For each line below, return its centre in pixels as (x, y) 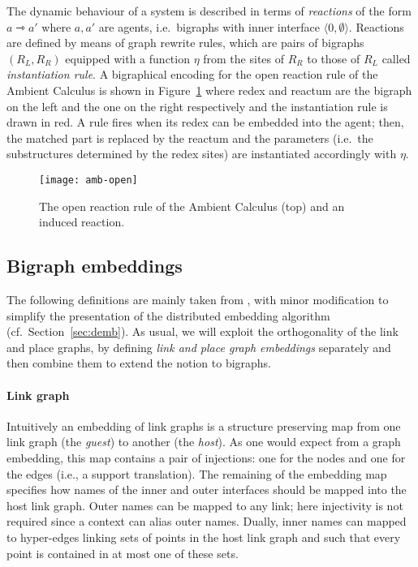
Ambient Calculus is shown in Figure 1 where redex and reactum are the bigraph (209, 90)
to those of (334, 58)
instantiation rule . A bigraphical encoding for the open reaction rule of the (192, 74)
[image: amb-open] (88, 180)
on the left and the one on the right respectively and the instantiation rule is (197, 106)
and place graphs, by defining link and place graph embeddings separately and (199, 347)
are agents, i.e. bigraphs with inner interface (209, 26)
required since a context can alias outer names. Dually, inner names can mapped (207, 521)
